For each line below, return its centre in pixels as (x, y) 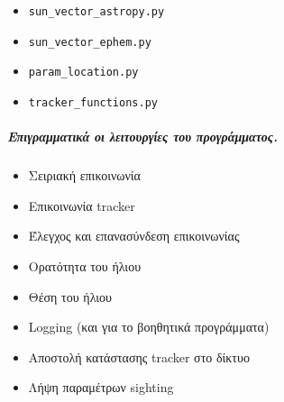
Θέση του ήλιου (70, 296)
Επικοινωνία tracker (82, 205)
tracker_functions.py (93, 102)
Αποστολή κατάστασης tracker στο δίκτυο (139, 356)
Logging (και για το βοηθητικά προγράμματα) (149, 327)
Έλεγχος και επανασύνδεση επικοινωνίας (134, 236)
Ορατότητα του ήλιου (85, 265)
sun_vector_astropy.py (96, 12)
